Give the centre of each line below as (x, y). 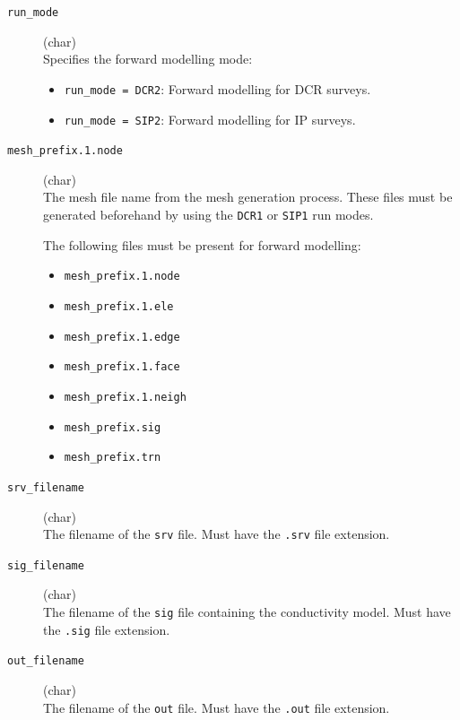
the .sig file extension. (107, 629)
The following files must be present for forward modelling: (202, 244)
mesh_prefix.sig (113, 427)
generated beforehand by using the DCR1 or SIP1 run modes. (208, 214)
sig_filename (46, 565)
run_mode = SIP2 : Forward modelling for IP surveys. (210, 119)
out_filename (46, 661)
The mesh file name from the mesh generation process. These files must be (248, 197)
